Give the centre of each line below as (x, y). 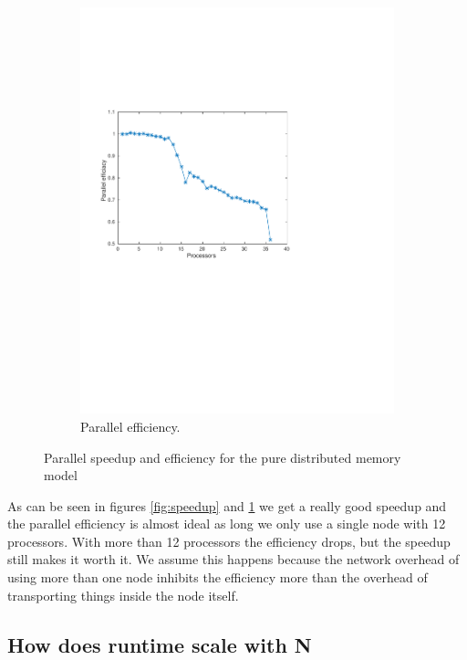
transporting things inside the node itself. (123, 595)
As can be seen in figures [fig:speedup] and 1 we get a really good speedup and (227, 505)
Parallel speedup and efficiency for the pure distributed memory (223, 457)
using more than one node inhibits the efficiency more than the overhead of (218, 577)
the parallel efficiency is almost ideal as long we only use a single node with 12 (227, 524)
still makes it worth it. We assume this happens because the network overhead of (233, 559)
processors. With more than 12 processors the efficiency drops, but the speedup (229, 541)
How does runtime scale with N (160, 644)
